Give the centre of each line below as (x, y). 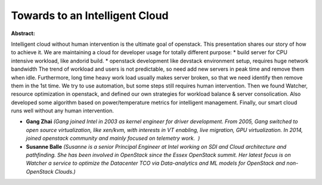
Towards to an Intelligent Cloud (90, 15)
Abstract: (23, 33)
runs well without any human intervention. (63, 111)
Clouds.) (65, 171)
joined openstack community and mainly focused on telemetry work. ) (113, 138)
